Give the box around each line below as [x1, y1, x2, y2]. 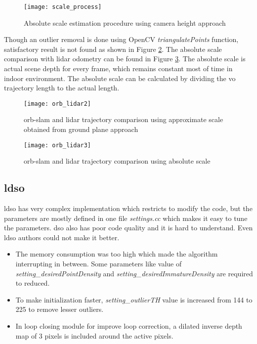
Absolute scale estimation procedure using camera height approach [24, 17, 226, 28]
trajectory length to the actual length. [4, 83, 120, 93]
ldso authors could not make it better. [4, 232, 120, 242]
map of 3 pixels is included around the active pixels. [15, 330, 173, 341]
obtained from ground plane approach [24, 124, 138, 134]
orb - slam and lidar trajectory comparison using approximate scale [24, 114, 223, 125]
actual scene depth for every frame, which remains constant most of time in [4, 63, 233, 74]
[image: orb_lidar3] [24, 141, 91, 149]
